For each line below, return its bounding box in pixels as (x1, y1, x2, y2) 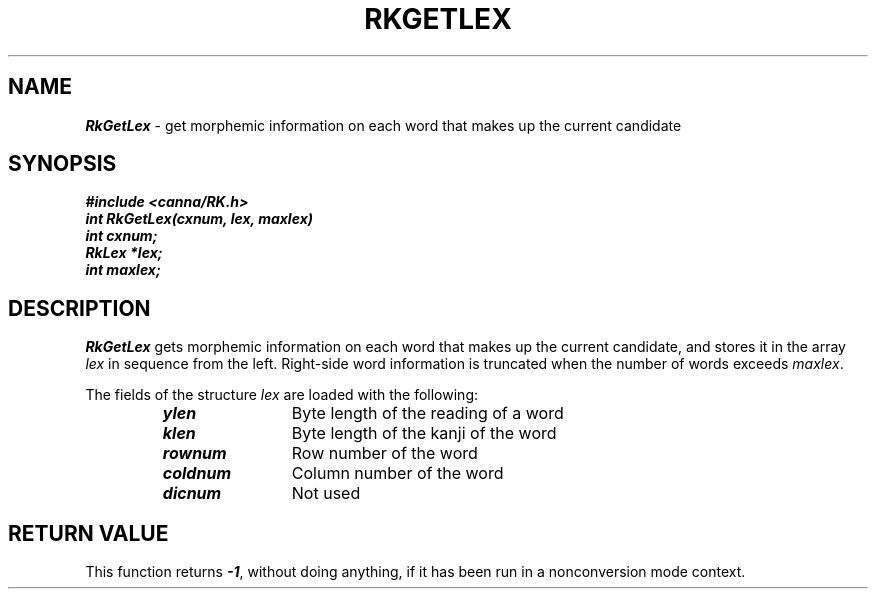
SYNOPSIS (8, 151, 117, 177)
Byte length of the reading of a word (291, 403, 564, 424)
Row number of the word (291, 443, 478, 464)
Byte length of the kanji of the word (291, 423, 557, 444)
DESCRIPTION (8, 295, 151, 321)
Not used (291, 483, 361, 504)
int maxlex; (85, 261, 161, 279)
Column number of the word (291, 463, 504, 484)
